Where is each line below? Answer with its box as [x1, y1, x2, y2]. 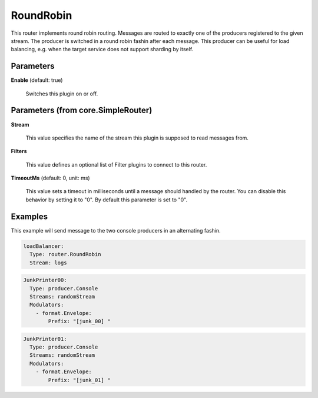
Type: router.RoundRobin [29, 251, 101, 258]
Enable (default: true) [11, 77, 63, 84]
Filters [11, 148, 27, 155]
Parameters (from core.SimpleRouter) [11, 105, 153, 115]
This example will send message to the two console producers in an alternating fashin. [11, 227, 221, 234]
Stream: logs [29, 259, 67, 266]
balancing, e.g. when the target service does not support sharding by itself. [11, 46, 194, 53]
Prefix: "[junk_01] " [48, 377, 111, 383]
